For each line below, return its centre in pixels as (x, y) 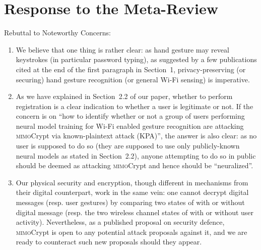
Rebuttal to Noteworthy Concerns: (57, 33)
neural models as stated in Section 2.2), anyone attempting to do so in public (136, 155)
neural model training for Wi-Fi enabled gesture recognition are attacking (130, 126)
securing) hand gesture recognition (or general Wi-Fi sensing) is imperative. (133, 79)
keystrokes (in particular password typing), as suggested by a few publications (136, 59)
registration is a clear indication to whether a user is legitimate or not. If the (135, 106)
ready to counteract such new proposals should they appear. (109, 242)
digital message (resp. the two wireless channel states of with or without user (135, 212)
